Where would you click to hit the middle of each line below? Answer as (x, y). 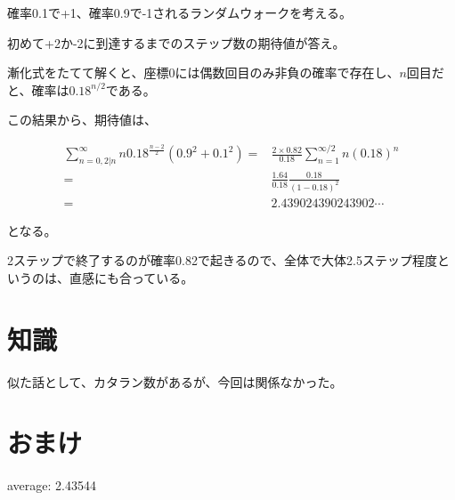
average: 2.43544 (52, 485)
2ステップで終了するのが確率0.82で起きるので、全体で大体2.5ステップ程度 (222, 260)
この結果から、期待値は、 (82, 120)
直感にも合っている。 (131, 277)
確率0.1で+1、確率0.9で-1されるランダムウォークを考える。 (179, 12)
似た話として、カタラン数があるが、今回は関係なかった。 (175, 381)
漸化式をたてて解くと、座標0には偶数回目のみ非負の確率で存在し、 (203, 73)
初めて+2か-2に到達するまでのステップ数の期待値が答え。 (176, 42)
